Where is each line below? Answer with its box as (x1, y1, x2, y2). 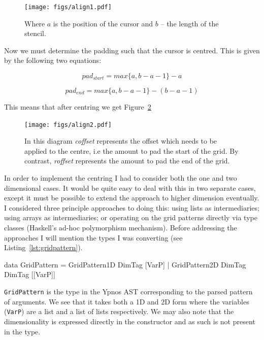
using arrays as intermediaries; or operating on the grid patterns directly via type (4, 212, 257, 223)
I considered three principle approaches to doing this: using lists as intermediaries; (4, 202, 259, 213)
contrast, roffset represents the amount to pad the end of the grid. (24, 155, 230, 166)
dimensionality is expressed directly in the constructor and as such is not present (4, 316, 255, 326)
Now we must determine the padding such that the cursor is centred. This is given (4, 45, 260, 55)
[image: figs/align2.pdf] (24, 121, 112, 128)
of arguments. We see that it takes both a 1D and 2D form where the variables (4, 296, 249, 307)
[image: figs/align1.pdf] (24, 4, 112, 11)
